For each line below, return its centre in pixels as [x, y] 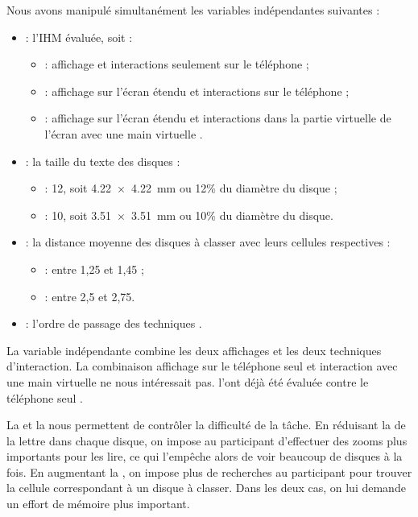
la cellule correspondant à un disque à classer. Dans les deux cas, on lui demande [206, 488]
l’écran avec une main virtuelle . [124, 133]
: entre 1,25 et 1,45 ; [94, 269]
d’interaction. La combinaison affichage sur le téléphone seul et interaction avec [202, 366]
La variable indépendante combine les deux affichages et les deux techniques [194, 350]
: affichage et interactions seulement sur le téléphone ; [177, 64]
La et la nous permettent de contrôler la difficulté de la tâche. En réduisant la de [206, 425]
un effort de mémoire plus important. [98, 504]
